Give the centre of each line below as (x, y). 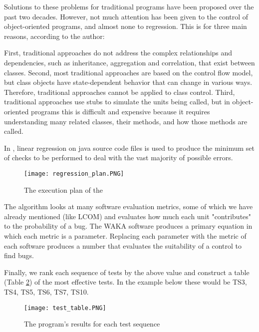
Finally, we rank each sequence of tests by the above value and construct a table (127, 272)
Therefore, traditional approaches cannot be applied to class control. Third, (120, 92)
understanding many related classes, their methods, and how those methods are (126, 121)
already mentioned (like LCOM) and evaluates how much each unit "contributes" (128, 216)
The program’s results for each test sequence (92, 324)
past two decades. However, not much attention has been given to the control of (126, 16)
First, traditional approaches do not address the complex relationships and (118, 53)
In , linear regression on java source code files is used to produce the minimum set (129, 148)
